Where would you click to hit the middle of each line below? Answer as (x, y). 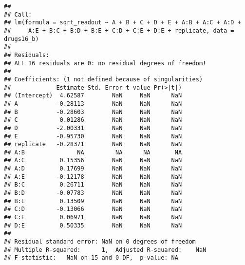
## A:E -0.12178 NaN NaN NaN (93, 177)
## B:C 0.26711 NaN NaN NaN (93, 185)
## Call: (18, 14)
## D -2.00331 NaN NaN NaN (93, 128)
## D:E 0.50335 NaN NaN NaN (93, 225)
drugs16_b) (21, 39)
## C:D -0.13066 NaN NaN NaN (93, 209)
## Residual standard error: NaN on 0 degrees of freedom (100, 242)
